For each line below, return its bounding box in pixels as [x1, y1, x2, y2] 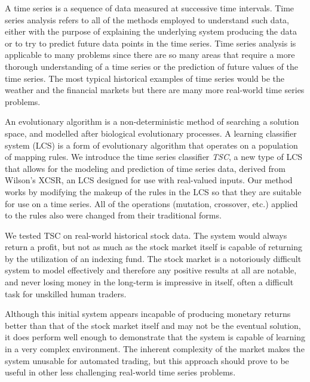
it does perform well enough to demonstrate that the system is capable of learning [5, 331, 305, 343]
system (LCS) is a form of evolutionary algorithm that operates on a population [5, 138, 298, 151]
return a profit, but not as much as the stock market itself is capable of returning [5, 241, 303, 253]
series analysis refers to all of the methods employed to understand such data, [5, 13, 289, 26]
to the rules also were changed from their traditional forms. [5, 209, 222, 221]
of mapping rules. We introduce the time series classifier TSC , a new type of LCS [5, 150, 303, 163]
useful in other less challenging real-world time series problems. [5, 366, 236, 378]
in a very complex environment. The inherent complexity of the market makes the [5, 343, 305, 355]
